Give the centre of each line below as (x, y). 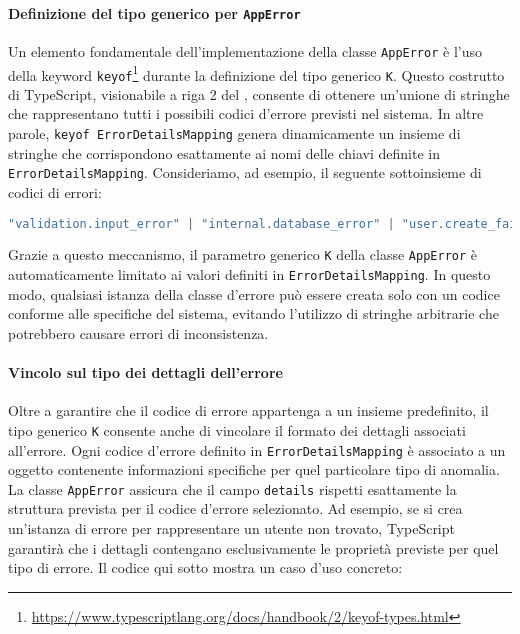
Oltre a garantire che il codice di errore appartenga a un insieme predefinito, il (248, 410)
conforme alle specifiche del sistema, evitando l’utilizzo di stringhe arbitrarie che (253, 313)
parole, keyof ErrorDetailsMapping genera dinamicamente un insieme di (234, 133)
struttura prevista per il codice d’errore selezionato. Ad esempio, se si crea (235, 508)
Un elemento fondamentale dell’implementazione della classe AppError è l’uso (245, 50)
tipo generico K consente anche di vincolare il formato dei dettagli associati (237, 429)
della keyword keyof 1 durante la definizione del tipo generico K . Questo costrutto (256, 73)
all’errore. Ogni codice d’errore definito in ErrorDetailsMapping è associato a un (257, 449)
